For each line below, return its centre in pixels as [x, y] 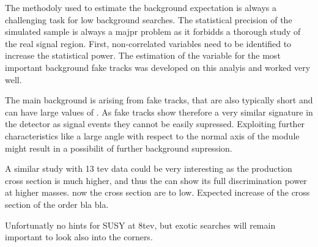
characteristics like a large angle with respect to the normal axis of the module [152, 135]
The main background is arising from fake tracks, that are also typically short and [159, 100]
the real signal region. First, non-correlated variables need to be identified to [148, 43]
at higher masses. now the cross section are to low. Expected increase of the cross [157, 192]
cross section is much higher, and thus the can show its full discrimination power [156, 180]
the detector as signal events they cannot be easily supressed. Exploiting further [155, 124]
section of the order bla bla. [57, 204]
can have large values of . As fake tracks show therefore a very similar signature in [159, 112]
